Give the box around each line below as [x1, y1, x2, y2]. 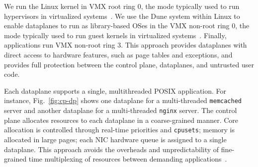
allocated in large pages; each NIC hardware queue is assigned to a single [4, 134, 227, 144]
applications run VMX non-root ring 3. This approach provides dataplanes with [4, 40, 247, 50]
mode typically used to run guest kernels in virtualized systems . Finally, [4, 30, 227, 40]
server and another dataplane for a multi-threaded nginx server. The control [4, 105, 237, 115]
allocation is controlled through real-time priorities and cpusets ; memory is [4, 124, 235, 135]
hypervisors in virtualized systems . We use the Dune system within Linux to [4, 10, 240, 21]
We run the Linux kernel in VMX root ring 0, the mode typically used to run [4, 1, 240, 11]
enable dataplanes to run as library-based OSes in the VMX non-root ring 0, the [4, 20, 250, 31]
